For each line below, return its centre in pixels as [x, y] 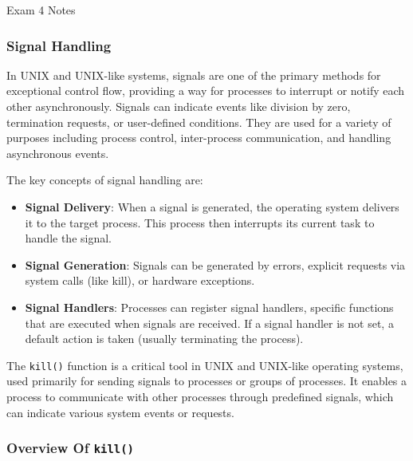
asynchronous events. [58, 153]
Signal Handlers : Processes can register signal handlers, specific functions [209, 307]
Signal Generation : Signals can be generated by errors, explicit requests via [215, 264]
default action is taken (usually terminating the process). [164, 339]
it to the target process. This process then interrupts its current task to [200, 222]
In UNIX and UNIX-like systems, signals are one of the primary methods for [194, 75]
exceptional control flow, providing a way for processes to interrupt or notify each [206, 91]
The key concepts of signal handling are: [105, 180]
